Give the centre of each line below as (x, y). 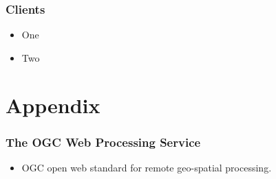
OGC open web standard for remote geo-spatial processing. (147, 167)
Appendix (53, 105)
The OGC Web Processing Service (103, 142)
